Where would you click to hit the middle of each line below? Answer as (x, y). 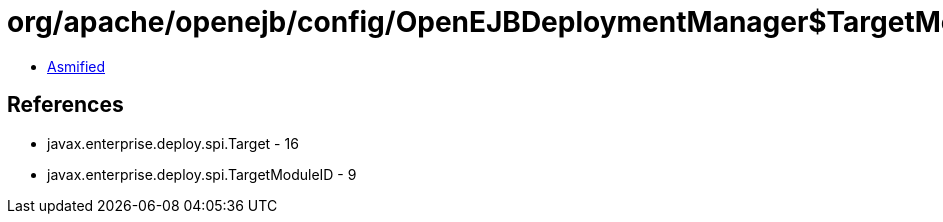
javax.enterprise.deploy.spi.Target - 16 (173, 143)
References (65, 105)
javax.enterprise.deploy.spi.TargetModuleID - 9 (202, 174)
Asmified (76, 66)
